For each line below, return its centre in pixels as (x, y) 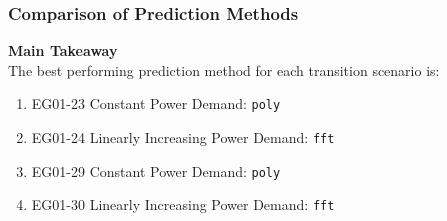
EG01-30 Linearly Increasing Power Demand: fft (183, 204)
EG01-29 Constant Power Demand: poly (156, 170)
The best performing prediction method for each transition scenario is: (224, 69)
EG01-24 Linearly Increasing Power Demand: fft (183, 137)
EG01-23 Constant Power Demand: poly (156, 103)
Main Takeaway (63, 50)
